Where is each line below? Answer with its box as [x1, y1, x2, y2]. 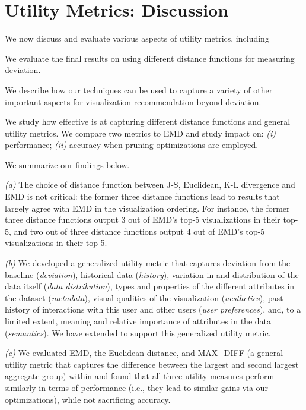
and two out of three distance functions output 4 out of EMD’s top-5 [14, 225, 265, 237]
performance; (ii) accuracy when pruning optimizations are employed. [5, 138, 259, 151]
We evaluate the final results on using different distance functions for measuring [5, 52, 295, 64]
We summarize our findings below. [5, 158, 130, 171]
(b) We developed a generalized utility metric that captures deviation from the [5, 257, 291, 269]
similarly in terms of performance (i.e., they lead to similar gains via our [5, 381, 268, 393]
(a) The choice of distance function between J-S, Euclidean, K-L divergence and [5, 178, 295, 191]
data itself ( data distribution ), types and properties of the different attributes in [5, 280, 295, 292]
